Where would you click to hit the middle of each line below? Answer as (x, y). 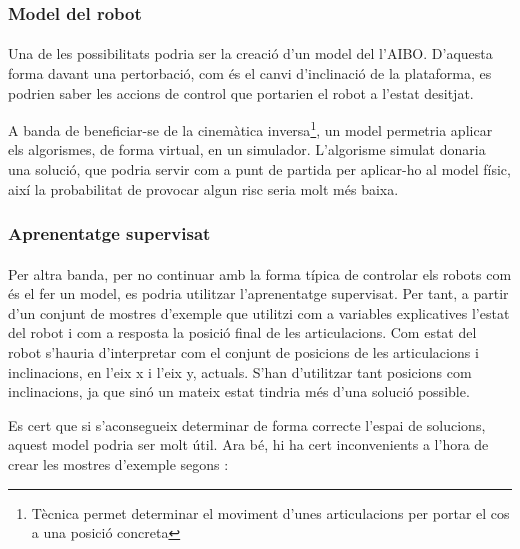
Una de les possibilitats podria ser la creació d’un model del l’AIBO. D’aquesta (250, 53)
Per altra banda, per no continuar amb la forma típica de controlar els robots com (260, 273)
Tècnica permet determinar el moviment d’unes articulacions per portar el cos (270, 512)
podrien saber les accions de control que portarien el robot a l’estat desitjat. (241, 92)
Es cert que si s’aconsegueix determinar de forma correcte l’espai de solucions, (247, 424)
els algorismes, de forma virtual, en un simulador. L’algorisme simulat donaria (247, 149)
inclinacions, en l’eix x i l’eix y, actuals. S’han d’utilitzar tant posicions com (240, 371)
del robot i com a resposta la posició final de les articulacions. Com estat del (242, 332)
